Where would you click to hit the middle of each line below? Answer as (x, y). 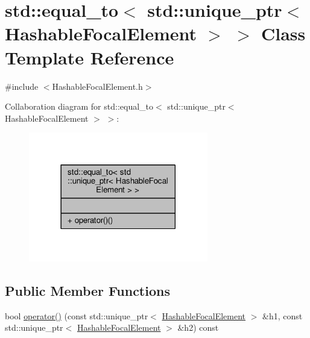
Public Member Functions (87, 290)
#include (22, 86)
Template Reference (90, 57)
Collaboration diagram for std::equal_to (79, 106)
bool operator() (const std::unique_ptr (77, 315)
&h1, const (283, 315)
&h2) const (198, 327)
